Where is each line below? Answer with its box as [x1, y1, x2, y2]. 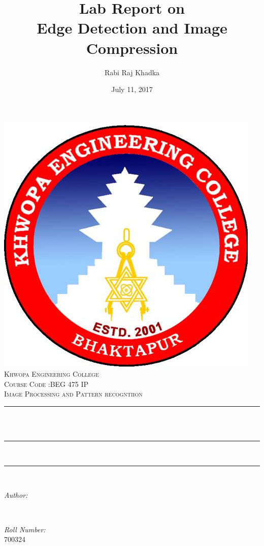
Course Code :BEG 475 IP [4, 378, 89, 389]
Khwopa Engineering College [4, 369, 99, 379]
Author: [4, 490, 28, 500]
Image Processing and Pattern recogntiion [4, 388, 143, 399]
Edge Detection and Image [37, 17, 227, 38]
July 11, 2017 [111, 84, 153, 95]
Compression [86, 37, 178, 58]
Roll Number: [4, 524, 46, 534]
